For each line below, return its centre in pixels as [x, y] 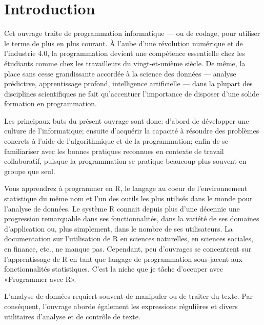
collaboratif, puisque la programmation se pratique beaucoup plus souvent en [125, 161]
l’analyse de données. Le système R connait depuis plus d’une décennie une [122, 208]
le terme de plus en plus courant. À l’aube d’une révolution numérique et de [124, 43]
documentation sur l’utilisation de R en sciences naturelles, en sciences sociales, [129, 238]
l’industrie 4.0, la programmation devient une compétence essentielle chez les [125, 53]
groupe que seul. [30, 171]
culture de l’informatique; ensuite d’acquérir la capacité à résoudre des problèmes [132, 131]
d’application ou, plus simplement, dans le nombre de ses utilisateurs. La [118, 228]
